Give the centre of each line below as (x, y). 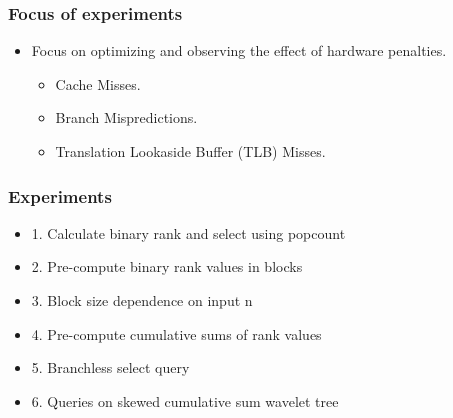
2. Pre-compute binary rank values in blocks (167, 266)
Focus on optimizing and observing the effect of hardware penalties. (239, 50)
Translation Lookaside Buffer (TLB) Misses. (190, 151)
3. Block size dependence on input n (142, 300)
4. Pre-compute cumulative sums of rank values (176, 333)
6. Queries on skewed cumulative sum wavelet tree (185, 400)
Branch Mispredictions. (126, 117)
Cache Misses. (98, 83)
